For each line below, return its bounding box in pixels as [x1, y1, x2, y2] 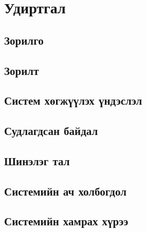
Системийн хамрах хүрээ [4, 213, 129, 229]
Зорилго [4, 32, 44, 48]
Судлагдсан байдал [4, 123, 98, 139]
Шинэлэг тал [4, 152, 70, 168]
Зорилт [4, 62, 39, 78]
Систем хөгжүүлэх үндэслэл [4, 92, 142, 108]
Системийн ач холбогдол [4, 183, 126, 199]
